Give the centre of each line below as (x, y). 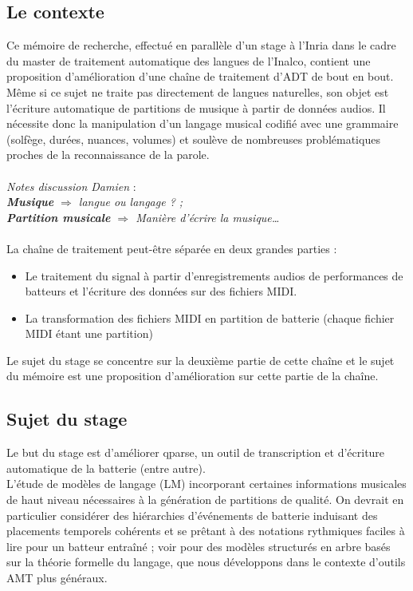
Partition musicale (59, 217)
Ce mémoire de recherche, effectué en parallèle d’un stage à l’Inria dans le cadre (201, 45)
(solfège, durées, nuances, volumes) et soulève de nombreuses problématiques (193, 139)
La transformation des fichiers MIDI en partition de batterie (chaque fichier (210, 317)
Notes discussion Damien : (71, 186)
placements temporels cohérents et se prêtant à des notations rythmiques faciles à (206, 531)
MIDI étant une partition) (89, 333)
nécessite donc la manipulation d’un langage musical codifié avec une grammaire (203, 123)
